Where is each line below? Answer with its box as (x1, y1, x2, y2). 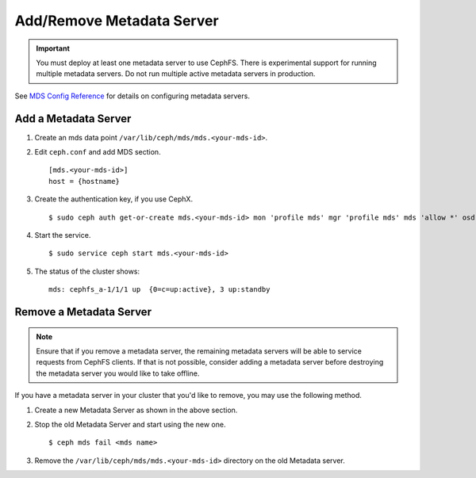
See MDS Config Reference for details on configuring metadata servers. (14, 91, 250, 101)
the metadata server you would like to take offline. (36, 369, 200, 378)
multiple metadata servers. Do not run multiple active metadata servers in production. (36, 69, 316, 78)
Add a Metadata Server (14, 112, 132, 125)
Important (36, 44, 71, 53)
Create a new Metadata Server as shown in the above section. (34, 405, 238, 415)
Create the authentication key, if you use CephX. (34, 194, 194, 204)
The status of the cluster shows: (34, 266, 140, 276)
